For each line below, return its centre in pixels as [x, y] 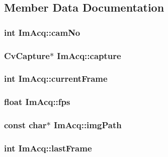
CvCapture [27, 55]
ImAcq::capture [89, 55]
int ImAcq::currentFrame [56, 78]
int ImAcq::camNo [42, 32]
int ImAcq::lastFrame [48, 148]
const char [25, 125]
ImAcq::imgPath [88, 125]
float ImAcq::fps [37, 102]
